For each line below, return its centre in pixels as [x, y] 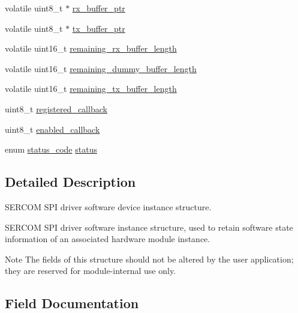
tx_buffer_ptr [99, 28]
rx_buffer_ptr [99, 8]
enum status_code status [51, 149]
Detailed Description [70, 182]
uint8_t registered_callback [56, 108]
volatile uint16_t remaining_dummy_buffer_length [101, 68]
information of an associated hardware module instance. [108, 239]
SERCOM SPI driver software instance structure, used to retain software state [149, 227]
